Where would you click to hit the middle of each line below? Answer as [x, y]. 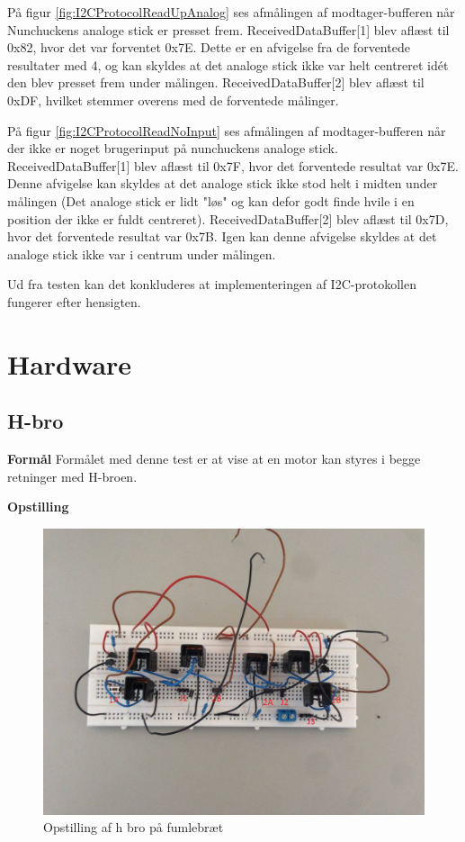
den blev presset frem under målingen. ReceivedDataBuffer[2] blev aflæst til [216, 82]
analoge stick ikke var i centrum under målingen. [142, 254]
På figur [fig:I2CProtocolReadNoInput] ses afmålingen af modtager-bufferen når [227, 130]
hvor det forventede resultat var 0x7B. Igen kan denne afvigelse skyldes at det [222, 236]
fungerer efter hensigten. [74, 301]
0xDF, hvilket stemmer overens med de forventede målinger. [173, 100]
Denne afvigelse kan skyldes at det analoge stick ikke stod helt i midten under [223, 183]
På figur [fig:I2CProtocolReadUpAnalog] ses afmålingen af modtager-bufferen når [231, 12]
